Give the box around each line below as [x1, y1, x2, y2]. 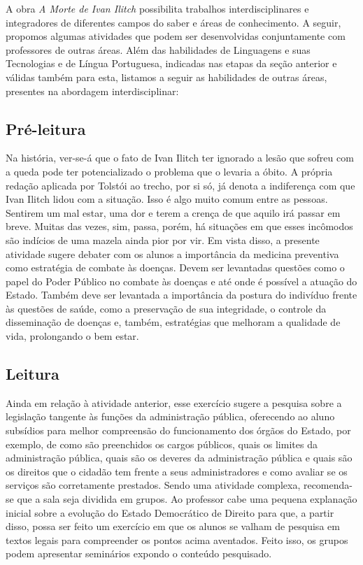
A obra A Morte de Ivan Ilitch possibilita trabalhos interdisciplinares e [6, 1, 309, 15]
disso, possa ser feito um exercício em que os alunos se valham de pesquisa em [6, 519, 340, 534]
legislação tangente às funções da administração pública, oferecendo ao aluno [6, 409, 335, 424]
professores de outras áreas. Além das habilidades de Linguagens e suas [6, 42, 311, 57]
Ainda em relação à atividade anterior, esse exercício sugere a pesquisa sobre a [6, 395, 342, 410]
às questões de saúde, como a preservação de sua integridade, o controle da [6, 301, 327, 315]
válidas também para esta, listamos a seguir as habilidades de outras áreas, [6, 69, 327, 84]
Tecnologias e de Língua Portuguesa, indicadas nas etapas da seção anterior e [6, 56, 337, 71]
